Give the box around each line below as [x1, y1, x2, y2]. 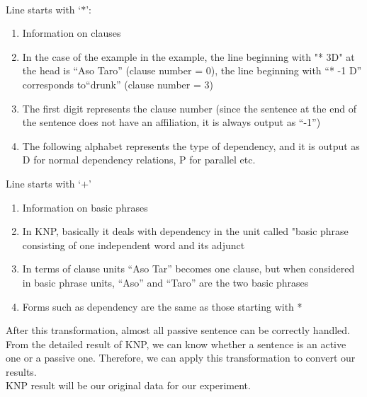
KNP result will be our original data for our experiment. [6, 378, 251, 393]
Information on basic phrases [22, 200, 148, 214]
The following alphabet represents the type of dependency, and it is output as [22, 138, 360, 153]
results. [6, 364, 37, 379]
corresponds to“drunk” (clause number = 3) [22, 76, 213, 91]
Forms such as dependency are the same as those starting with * [22, 299, 303, 313]
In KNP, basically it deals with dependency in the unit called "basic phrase [22, 224, 349, 238]
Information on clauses [22, 25, 121, 40]
